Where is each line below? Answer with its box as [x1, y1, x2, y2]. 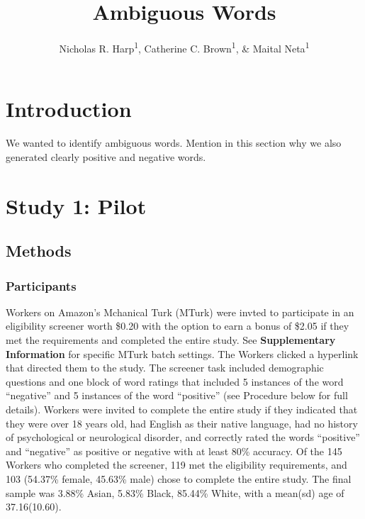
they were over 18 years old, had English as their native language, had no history [6, 415, 358, 430]
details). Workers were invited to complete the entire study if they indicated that [6, 402, 358, 417]
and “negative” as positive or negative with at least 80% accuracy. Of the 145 [6, 443, 342, 458]
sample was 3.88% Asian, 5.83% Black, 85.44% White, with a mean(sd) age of [6, 485, 344, 500]
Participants [6, 277, 77, 294]
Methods [6, 240, 72, 262]
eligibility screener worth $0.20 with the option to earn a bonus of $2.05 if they [6, 318, 349, 333]
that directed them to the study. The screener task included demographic [6, 360, 324, 375]
